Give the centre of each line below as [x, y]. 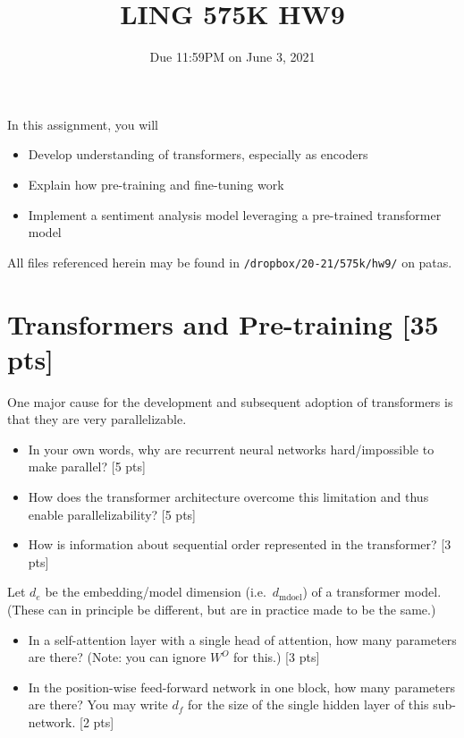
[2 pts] [97, 721]
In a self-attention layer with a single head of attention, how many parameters [242, 639]
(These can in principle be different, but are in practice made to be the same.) [222, 609]
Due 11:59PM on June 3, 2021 [232, 57]
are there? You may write [98, 704]
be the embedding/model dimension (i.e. [156, 592]
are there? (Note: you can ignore [117, 657]
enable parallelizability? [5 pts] [112, 514]
